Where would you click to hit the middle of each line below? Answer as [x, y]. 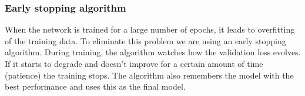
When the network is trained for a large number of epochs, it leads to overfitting [150, 29]
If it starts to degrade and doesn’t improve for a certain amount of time [134, 63]
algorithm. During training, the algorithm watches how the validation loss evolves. [153, 52]
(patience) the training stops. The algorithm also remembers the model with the [149, 75]
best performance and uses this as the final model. [95, 86]
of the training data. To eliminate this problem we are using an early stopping [145, 40]
